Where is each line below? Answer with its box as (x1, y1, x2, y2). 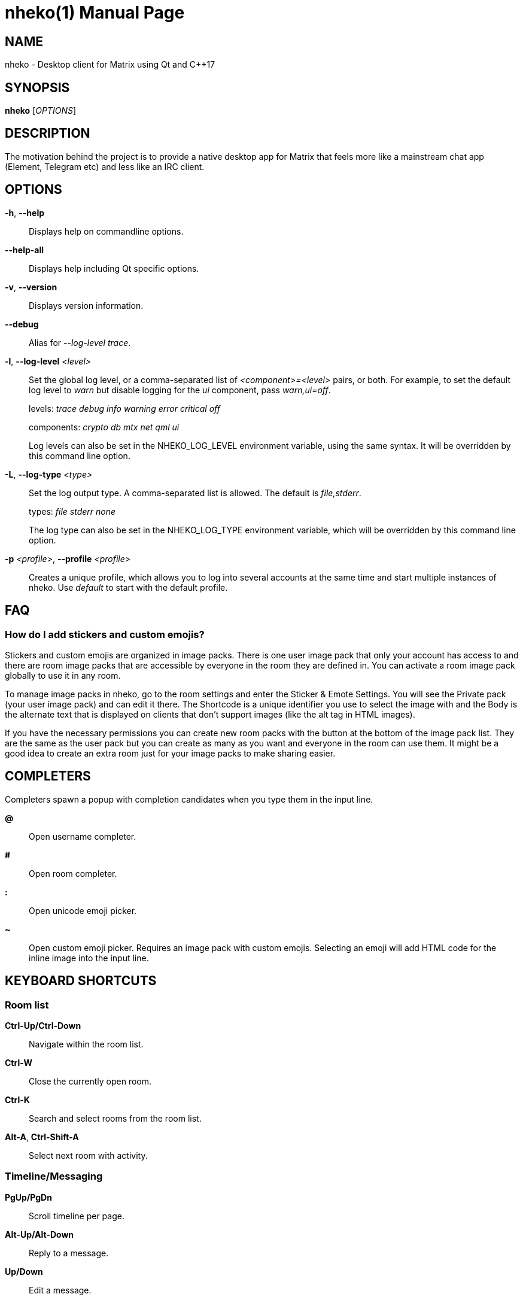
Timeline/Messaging (5, 1170, 103, 1183)
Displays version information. (29, 300, 144, 311)
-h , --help (5, 207, 45, 218)
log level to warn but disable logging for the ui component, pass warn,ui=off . (29, 384, 331, 395)
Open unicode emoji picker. (29, 905, 137, 916)
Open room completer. (29, 868, 117, 879)
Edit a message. (29, 1284, 92, 1295)
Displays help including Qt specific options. (29, 263, 199, 274)
